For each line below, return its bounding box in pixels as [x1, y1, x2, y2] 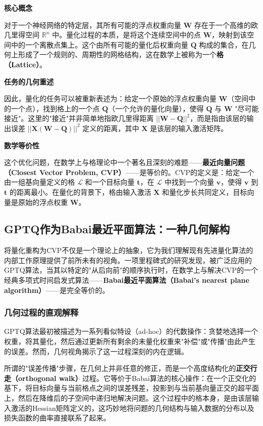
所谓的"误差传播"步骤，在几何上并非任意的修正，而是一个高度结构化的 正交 [4, 363, 250, 373]
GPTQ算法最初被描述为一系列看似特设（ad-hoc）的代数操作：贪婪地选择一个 [4, 326, 258, 336]
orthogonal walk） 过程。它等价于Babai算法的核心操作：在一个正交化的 [18, 372, 256, 383]
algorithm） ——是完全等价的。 [4, 284, 110, 295]
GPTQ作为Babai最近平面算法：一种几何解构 [4, 221, 230, 237]
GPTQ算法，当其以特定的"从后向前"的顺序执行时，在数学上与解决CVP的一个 [4, 265, 258, 275]
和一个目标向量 [85, 177, 135, 187]
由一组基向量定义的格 [4, 177, 75, 187]
